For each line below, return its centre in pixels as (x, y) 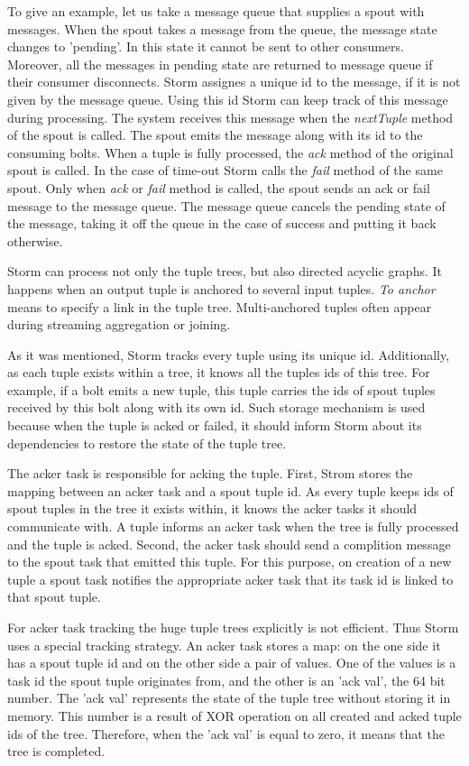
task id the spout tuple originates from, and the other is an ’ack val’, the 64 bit (226, 680)
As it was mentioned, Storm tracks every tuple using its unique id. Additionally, (229, 354)
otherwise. (35, 240)
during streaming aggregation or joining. (119, 324)
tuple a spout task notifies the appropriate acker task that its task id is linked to (230, 579)
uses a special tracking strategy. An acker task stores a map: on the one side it (224, 645)
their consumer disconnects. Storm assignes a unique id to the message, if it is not (234, 82)
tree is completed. (56, 751)
